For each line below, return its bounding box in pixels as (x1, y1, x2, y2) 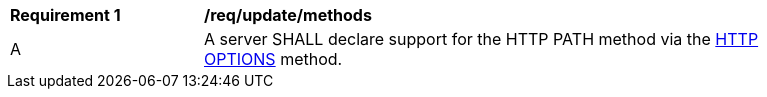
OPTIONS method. (204, 49, 343, 69)
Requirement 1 (10, 5, 121, 25)
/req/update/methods (204, 5, 372, 25)
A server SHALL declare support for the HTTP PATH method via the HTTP (204, 29, 759, 49)
